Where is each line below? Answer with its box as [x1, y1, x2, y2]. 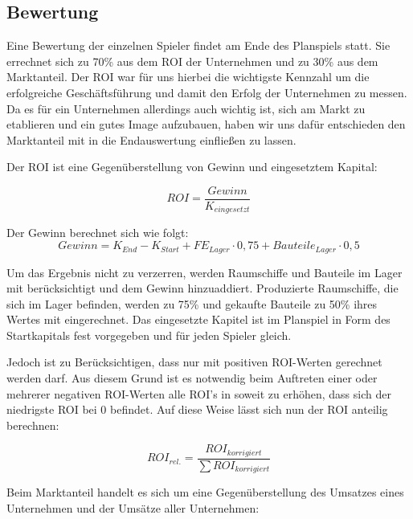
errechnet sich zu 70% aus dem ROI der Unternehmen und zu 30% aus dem [6, 52, 378, 69]
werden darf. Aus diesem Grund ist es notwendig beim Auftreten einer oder [6, 370, 378, 386]
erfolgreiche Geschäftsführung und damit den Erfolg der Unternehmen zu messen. [6, 84, 407, 100]
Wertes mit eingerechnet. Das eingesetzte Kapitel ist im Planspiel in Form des [6, 311, 391, 328]
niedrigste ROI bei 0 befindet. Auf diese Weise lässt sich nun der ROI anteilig [6, 401, 388, 418]
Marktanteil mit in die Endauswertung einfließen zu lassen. [6, 131, 296, 148]
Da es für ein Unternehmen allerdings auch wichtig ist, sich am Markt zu [6, 100, 366, 116]
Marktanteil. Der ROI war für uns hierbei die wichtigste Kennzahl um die [6, 68, 370, 85]
